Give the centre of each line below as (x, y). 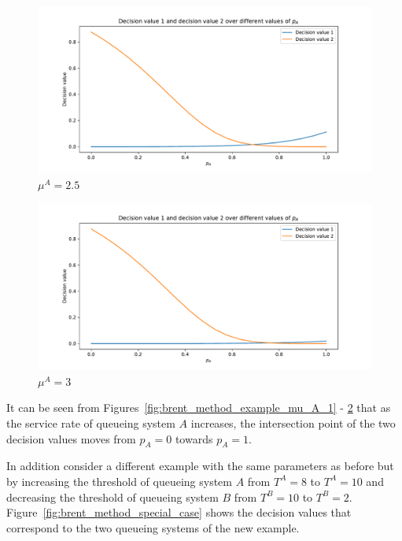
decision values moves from (71, 438)
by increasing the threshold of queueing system (119, 481)
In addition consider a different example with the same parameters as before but (200, 466)
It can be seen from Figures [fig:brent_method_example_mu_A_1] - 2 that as (199, 408)
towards (194, 438)
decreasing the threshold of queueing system (112, 497)
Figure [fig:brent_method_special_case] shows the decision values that (179, 512)
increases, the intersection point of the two (293, 422)
